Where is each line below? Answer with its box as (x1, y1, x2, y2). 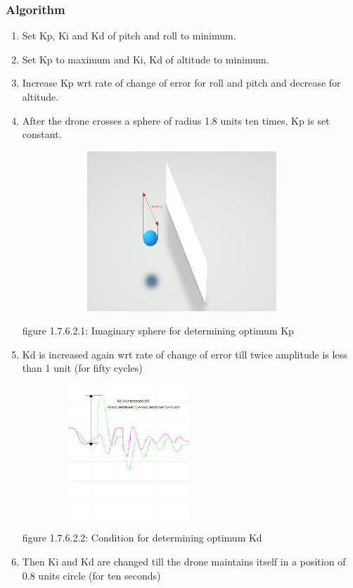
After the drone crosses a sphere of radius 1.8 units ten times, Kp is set (22, 113, 330, 127)
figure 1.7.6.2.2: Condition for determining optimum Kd (22, 530, 262, 545)
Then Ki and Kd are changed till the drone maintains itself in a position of (22, 554, 346, 569)
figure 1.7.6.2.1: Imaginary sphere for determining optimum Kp (22, 323, 294, 338)
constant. (22, 127, 62, 142)
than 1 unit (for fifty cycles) (22, 361, 143, 375)
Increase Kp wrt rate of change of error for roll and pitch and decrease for (22, 75, 341, 90)
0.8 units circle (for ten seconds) (22, 568, 161, 582)
